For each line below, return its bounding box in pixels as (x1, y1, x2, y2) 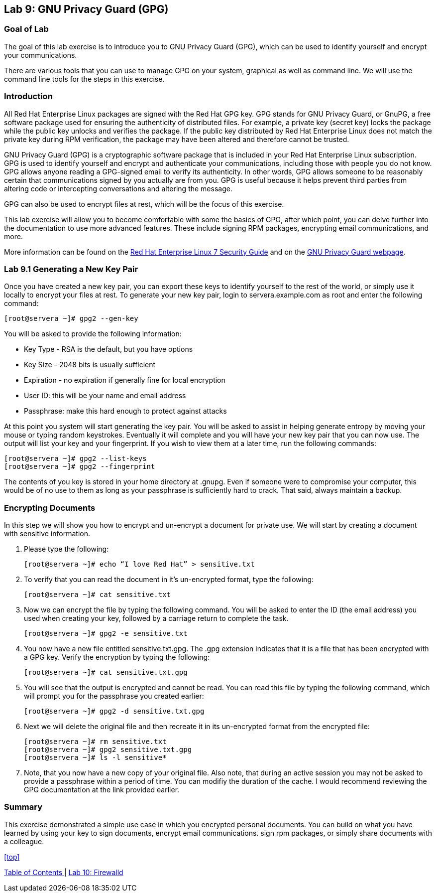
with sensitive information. (4, 529, 91, 538)
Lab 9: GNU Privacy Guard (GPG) (4, 3, 169, 15)
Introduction (4, 91, 53, 102)
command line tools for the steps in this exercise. (4, 74, 165, 83)
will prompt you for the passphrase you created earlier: (24, 692, 204, 701)
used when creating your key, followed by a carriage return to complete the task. (24, 614, 289, 623)
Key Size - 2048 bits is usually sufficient (24, 360, 156, 369)
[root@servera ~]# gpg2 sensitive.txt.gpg (24, 746, 192, 754)
